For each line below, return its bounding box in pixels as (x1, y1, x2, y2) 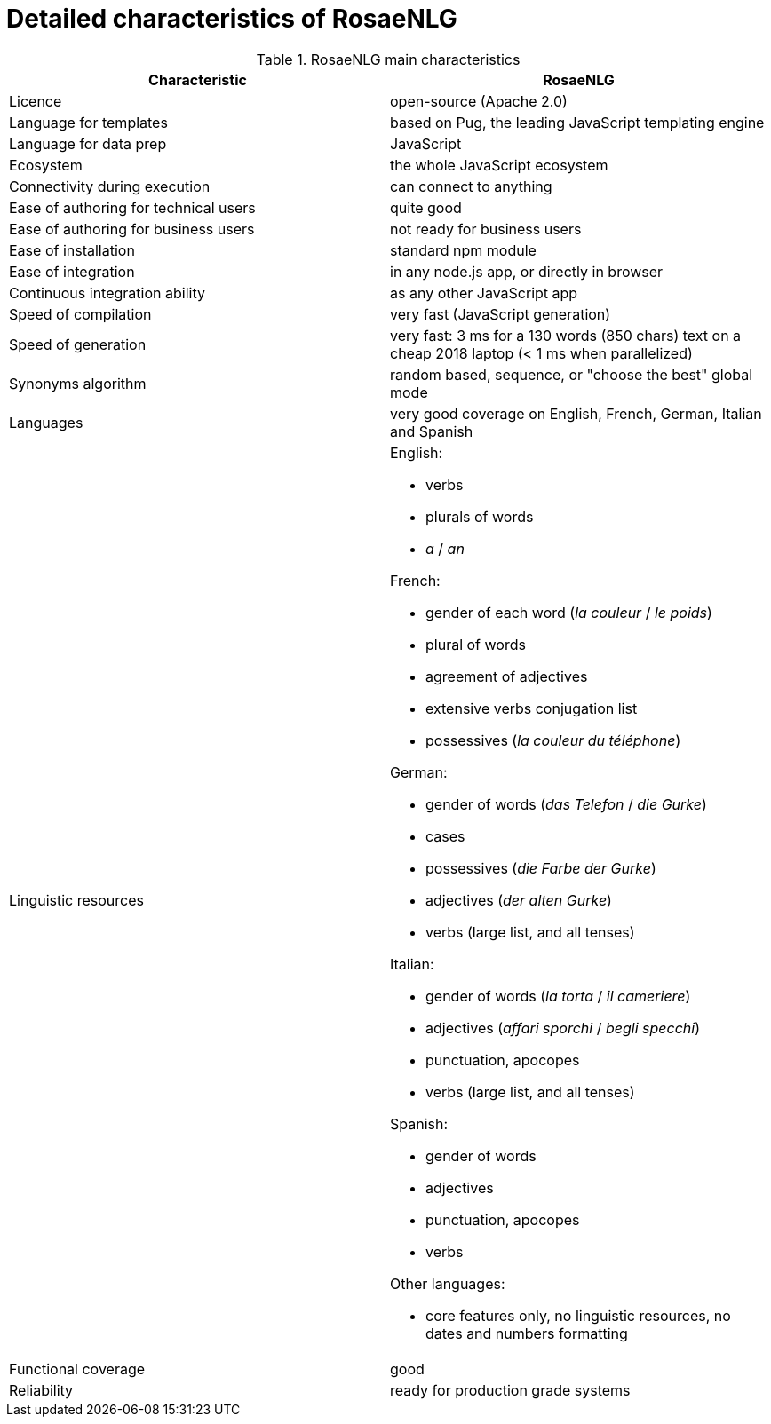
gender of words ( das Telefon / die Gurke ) (425, 795, 707, 813)
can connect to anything (390, 177, 552, 195)
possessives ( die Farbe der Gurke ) (425, 858, 656, 877)
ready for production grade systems (390, 1380, 631, 1399)
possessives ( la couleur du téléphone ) (425, 731, 681, 749)
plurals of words (425, 507, 534, 526)
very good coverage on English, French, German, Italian (390, 404, 762, 423)
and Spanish (390, 422, 473, 440)
